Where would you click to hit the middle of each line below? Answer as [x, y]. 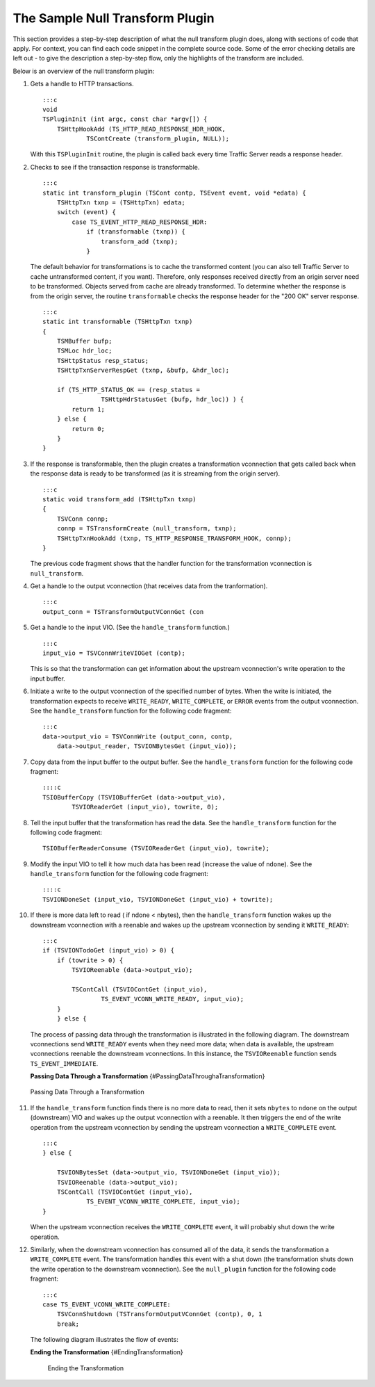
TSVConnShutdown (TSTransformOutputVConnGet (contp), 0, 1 [159, 1314]
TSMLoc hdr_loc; [84, 351]
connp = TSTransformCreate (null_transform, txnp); [147, 529]
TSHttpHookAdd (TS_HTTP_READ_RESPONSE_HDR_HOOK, [141, 129]
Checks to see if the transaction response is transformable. [115, 167]
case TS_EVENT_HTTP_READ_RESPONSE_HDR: [140, 222]
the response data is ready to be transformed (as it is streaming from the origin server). [155, 473]
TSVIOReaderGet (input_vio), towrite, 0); [145, 807]
